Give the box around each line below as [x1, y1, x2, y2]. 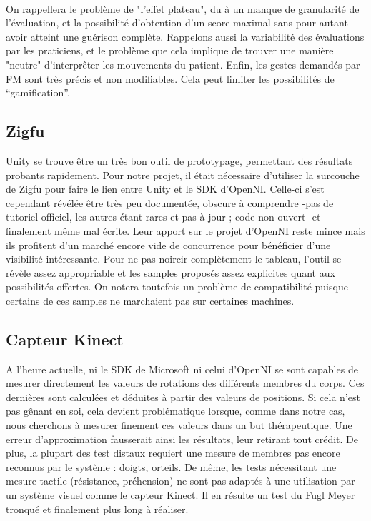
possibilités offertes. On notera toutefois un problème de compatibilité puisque [6, 279, 348, 294]
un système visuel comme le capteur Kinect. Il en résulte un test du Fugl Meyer [6, 487, 355, 502]
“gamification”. [6, 85, 70, 100]
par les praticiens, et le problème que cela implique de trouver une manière [6, 43, 334, 58]
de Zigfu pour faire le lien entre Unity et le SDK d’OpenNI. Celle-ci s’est [6, 181, 325, 196]
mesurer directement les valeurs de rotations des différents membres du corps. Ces [6, 375, 365, 390]
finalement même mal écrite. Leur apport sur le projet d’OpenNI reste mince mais [6, 223, 365, 238]
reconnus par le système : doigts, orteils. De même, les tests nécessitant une [6, 459, 337, 474]
